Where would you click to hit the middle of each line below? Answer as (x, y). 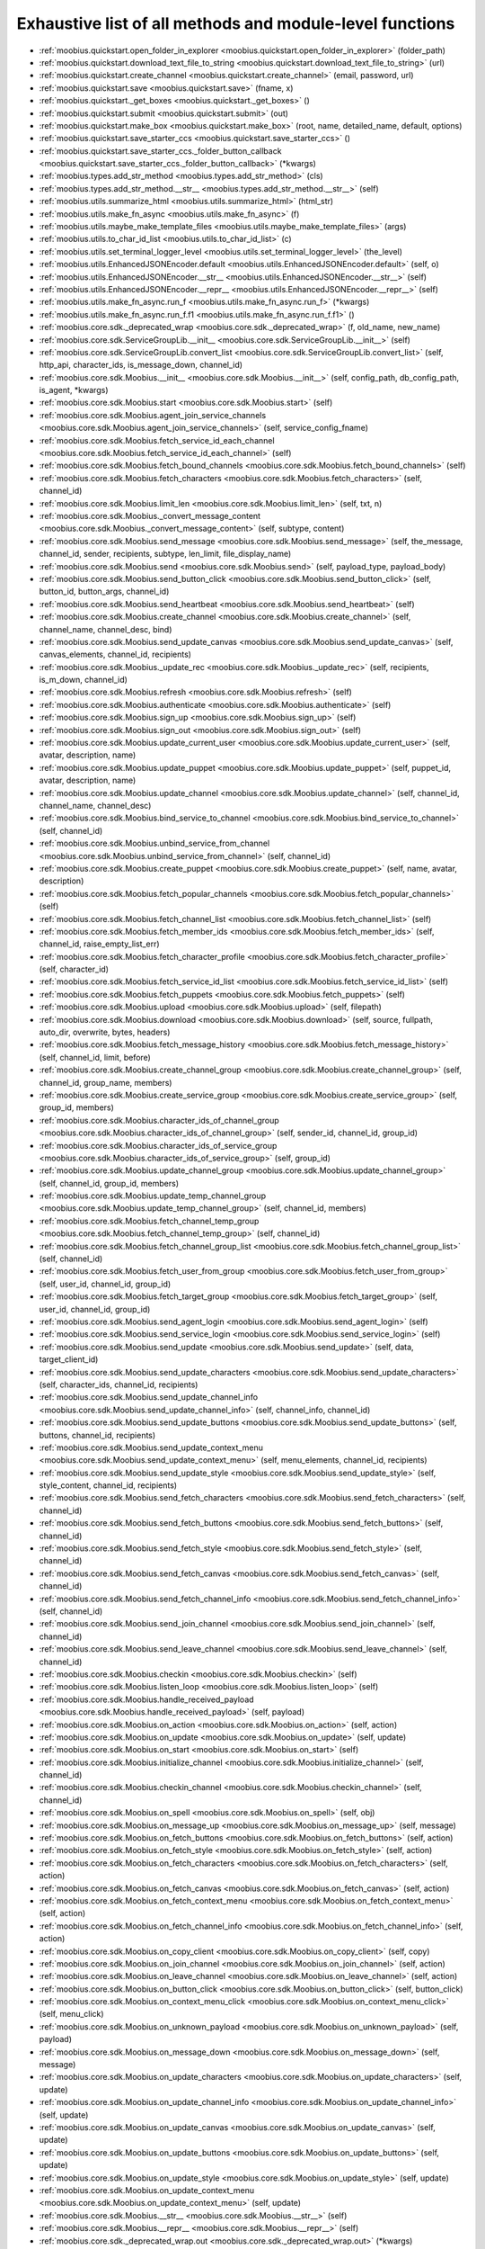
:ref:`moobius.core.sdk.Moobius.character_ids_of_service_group (158, 1145)
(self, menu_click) (71, 2014)
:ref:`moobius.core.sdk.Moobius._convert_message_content (150, 516)
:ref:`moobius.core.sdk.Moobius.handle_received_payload (147, 1699)
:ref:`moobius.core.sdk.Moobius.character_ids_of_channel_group (159, 1120)
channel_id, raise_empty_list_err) (100, 944)
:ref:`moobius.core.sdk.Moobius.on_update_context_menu (147, 2190)
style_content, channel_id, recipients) (108, 1485)
